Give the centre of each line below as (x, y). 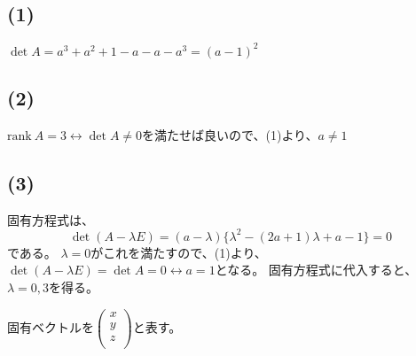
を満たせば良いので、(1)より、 (230, 134)
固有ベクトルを (51, 326)
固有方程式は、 (51, 219)
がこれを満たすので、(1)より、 (179, 252)
